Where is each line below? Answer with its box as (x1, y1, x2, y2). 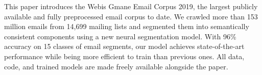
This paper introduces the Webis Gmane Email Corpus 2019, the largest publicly (4, 1, 258, 11)
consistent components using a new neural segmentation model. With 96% (4, 31, 236, 41)
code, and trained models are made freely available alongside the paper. (4, 61, 228, 71)
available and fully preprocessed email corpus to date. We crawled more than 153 (4, 11, 258, 21)
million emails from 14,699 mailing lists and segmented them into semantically (4, 21, 249, 32)
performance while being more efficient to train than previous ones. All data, (4, 51, 245, 61)
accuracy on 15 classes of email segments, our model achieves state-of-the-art (4, 41, 245, 52)
